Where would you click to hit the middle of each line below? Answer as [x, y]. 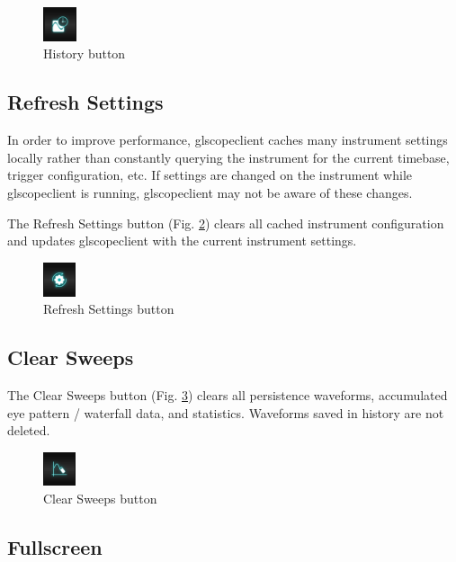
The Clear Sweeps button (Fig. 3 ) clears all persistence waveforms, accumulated [228, 394]
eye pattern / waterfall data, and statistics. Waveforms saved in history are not [226, 412]
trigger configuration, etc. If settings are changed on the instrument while [210, 175]
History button [85, 54]
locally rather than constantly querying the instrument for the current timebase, [228, 157]
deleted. [29, 430]
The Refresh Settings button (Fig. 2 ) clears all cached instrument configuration [226, 223]
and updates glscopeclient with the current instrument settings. [182, 241]
